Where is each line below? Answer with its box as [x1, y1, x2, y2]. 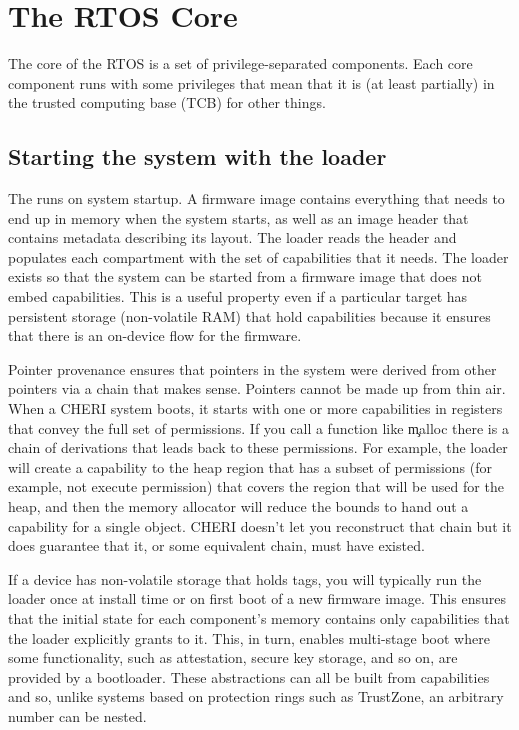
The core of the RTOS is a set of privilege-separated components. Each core [8, 53, 473, 74]
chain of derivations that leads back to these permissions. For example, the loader [8, 437, 508, 458]
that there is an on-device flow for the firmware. [8, 325, 302, 346]
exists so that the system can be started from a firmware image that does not [8, 266, 482, 287]
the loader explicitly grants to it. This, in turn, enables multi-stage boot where [8, 627, 490, 648]
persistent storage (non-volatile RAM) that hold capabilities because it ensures [8, 305, 491, 326]
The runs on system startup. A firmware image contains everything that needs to [8, 188, 505, 209]
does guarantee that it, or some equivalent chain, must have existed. [8, 535, 425, 556]
